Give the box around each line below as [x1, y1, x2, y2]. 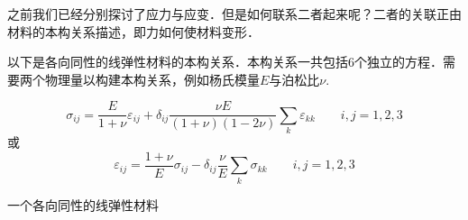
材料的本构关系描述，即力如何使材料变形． [7, 22, 260, 41]
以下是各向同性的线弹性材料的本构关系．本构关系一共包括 [7, 52, 348, 71]
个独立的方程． [354, 52, 443, 71]
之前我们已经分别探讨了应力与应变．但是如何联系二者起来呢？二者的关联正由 [7, 5, 462, 23]
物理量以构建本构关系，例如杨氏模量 [44, 69, 260, 88]
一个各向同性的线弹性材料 [7, 195, 159, 214]
